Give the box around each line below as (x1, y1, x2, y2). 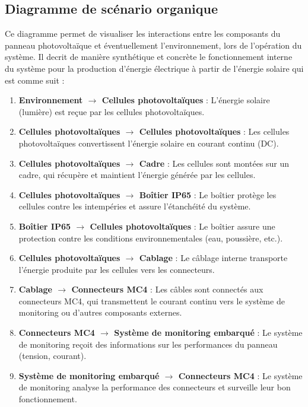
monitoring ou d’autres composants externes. (18, 306, 182, 319)
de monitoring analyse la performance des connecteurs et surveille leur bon (18, 381, 291, 393)
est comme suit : (5, 74, 65, 86)
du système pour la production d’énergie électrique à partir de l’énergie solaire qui (5, 62, 304, 74)
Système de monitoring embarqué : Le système (114, 326, 303, 339)
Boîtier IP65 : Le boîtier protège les (139, 188, 277, 201)
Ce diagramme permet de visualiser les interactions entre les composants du (5, 27, 281, 40)
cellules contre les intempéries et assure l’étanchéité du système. (18, 200, 251, 212)
